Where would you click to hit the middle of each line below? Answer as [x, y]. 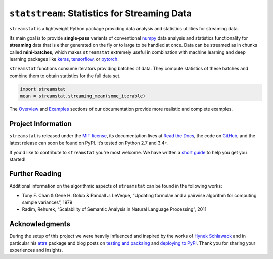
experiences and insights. [36, 250]
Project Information [40, 124]
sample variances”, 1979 [47, 202]
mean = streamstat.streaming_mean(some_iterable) [83, 96]
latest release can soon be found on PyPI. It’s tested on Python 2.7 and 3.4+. [89, 143]
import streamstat [43, 89]
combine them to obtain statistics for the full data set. [65, 76]
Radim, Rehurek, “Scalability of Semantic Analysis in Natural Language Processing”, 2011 [114, 209]
